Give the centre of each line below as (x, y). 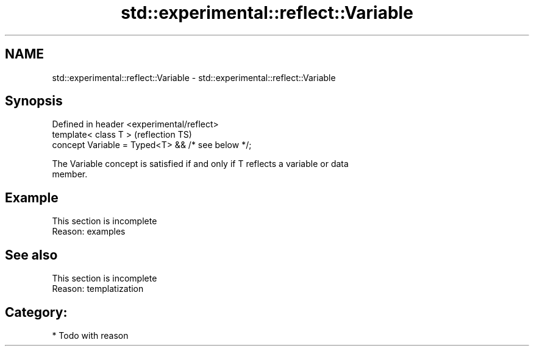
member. (70, 174)
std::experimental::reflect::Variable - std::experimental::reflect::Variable (194, 77)
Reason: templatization (98, 289)
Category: (36, 312)
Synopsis (34, 101)
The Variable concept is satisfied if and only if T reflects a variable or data (200, 164)
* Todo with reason (90, 335)
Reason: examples (89, 232)
